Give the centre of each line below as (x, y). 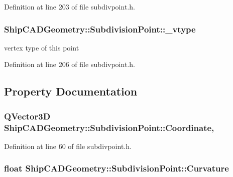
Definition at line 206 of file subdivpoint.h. (70, 64)
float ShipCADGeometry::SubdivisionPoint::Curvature (117, 168)
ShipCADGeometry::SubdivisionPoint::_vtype (100, 29)
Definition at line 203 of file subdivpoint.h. (70, 6)
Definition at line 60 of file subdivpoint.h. (68, 146)
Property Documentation (71, 91)
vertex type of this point (42, 47)
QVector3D (27, 116)
